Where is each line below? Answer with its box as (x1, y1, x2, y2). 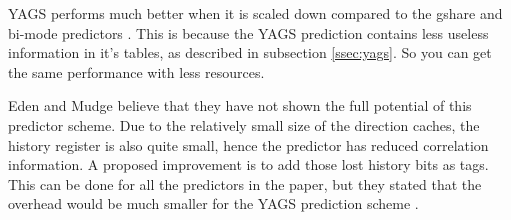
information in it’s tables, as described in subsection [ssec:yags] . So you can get (8, 42, 492, 63)
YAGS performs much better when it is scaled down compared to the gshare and (8, 3, 503, 23)
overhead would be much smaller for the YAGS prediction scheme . (8, 193, 419, 214)
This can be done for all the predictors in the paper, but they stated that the (8, 173, 482, 194)
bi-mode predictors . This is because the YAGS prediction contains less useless (8, 22, 489, 43)
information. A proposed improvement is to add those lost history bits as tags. (8, 154, 489, 175)
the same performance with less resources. (8, 61, 265, 82)
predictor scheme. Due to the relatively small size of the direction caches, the (8, 114, 480, 135)
